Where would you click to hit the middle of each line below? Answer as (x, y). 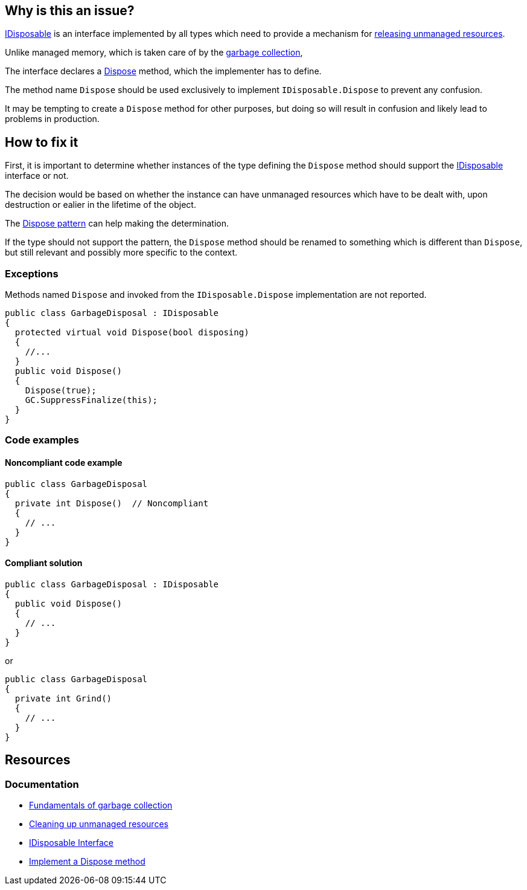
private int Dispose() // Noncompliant (112, 503)
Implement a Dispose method (87, 862)
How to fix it (42, 142)
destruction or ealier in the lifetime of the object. (101, 205)
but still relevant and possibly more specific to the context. (121, 253)
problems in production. (52, 119)
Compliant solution (44, 563)
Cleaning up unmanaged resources (99, 824)
